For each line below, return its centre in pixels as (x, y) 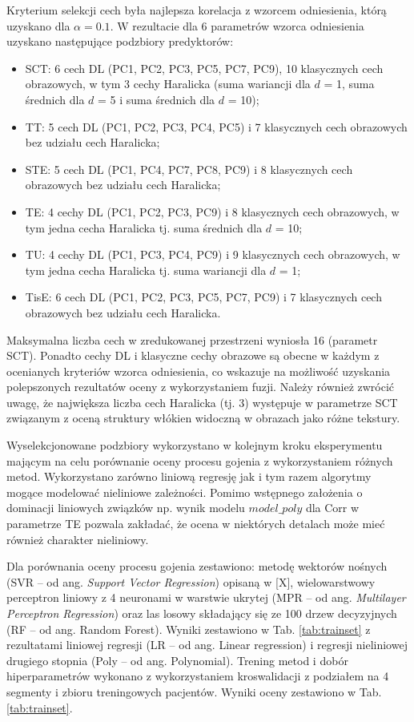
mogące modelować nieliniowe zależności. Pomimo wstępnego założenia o (185, 492)
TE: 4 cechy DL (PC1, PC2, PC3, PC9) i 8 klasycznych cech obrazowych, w (212, 211)
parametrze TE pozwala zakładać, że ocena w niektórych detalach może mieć (196, 524)
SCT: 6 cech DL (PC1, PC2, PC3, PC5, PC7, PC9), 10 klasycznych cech (204, 68)
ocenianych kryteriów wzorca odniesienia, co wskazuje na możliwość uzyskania (199, 371)
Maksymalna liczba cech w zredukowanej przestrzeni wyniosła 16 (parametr (192, 339)
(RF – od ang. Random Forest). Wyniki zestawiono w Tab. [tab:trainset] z (189, 629)
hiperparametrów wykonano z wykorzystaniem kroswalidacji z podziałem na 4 (198, 676)
